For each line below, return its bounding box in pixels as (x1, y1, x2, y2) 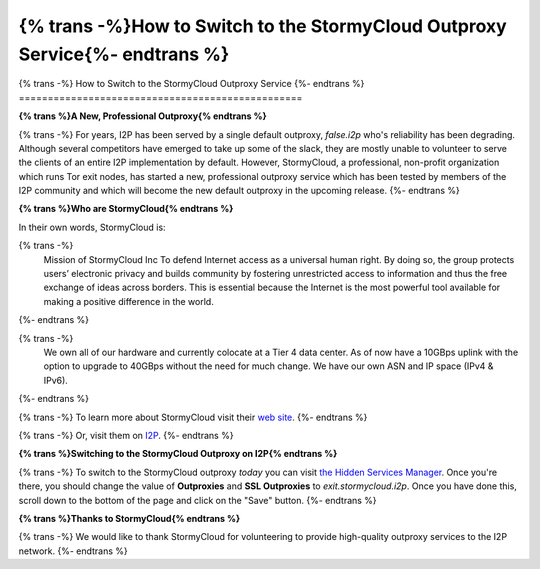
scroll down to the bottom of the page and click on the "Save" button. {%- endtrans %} (18, 494, 377, 506)
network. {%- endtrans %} (18, 545, 129, 557)
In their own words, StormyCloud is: (18, 221, 166, 233)
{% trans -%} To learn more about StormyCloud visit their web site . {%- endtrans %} (18, 411, 368, 423)
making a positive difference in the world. (43, 295, 214, 307)
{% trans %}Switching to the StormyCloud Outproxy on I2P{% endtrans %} (18, 448, 338, 460)
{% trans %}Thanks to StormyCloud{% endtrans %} (18, 512, 240, 524)
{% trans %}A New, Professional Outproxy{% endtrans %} (18, 110, 267, 122)
